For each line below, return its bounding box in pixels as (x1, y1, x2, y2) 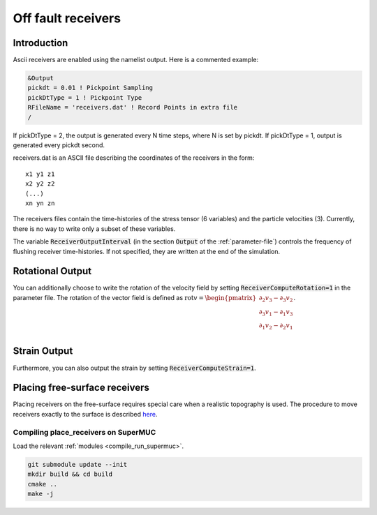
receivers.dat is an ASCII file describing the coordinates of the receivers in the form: (13, 154, 255, 162)
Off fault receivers (13, 10, 121, 26)
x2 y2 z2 (25, 180, 55, 188)
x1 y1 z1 (25, 170, 55, 178)
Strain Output (13, 345, 73, 357)
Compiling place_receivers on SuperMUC (13, 427, 156, 437)
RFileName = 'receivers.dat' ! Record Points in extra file (27, 103, 238, 112)
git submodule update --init (27, 461, 128, 468)
